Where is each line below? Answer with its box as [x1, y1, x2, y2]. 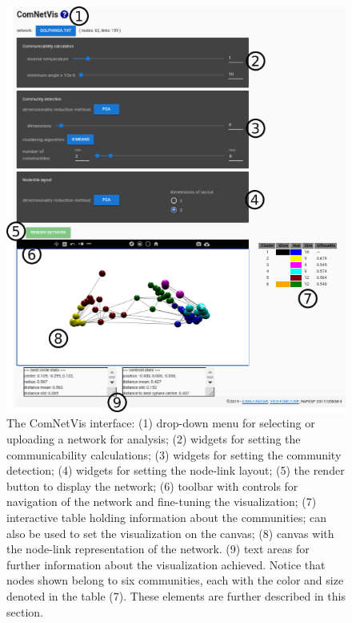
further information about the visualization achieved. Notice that [6, 556, 326, 572]
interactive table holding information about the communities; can [6, 509, 326, 526]
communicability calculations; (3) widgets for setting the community [6, 446, 342, 463]
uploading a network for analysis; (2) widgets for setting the [6, 431, 301, 447]
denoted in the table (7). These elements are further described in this [6, 588, 346, 605]
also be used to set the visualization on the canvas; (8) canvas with [6, 524, 334, 541]
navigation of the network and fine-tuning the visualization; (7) [6, 493, 317, 510]
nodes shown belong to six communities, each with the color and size [6, 572, 344, 589]
